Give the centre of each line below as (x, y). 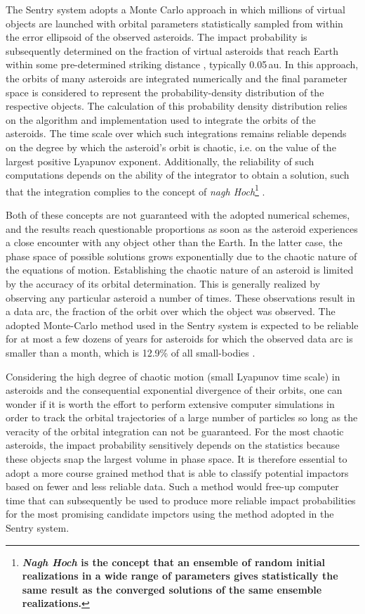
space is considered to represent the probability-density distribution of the (165, 92)
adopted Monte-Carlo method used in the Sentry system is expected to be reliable (182, 325)
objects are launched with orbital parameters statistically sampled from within (174, 23)
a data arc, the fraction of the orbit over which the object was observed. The (171, 311)
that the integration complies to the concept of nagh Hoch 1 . (135, 190)
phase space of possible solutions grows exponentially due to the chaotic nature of (181, 256)
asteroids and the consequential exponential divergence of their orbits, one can (174, 390)
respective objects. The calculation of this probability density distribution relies (177, 106)
